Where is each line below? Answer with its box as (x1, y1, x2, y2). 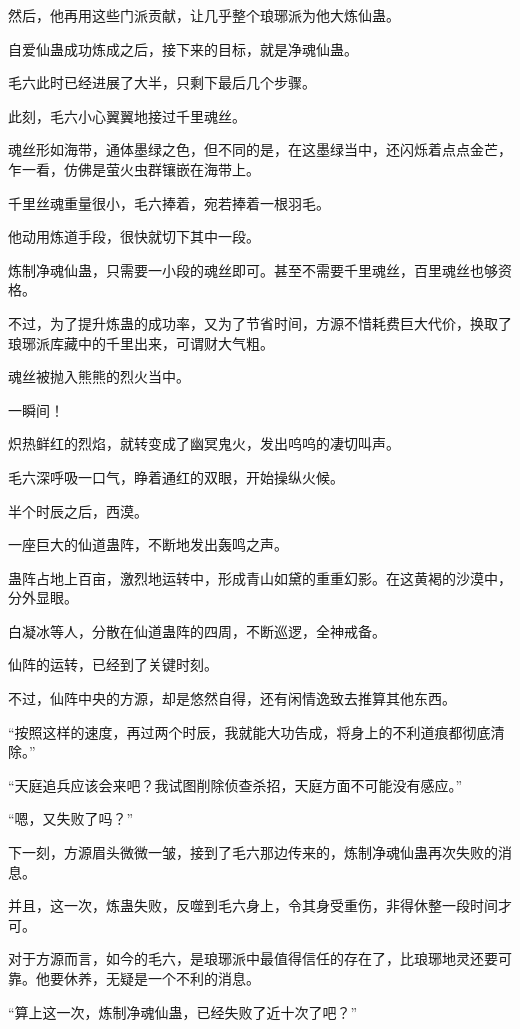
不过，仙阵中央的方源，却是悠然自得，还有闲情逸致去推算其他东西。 (8, 688, 456, 709)
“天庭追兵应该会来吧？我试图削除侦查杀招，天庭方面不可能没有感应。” (8, 774, 463, 795)
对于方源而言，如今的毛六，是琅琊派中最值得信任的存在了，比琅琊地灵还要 (8, 948, 498, 969)
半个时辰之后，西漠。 (8, 500, 148, 521)
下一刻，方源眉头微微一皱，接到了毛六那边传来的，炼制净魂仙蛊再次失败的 (8, 842, 498, 863)
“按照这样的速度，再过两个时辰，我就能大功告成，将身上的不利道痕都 (8, 721, 463, 742)
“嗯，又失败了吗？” (8, 808, 134, 829)
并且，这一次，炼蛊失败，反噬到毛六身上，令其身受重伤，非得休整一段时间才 (8, 895, 512, 916)
